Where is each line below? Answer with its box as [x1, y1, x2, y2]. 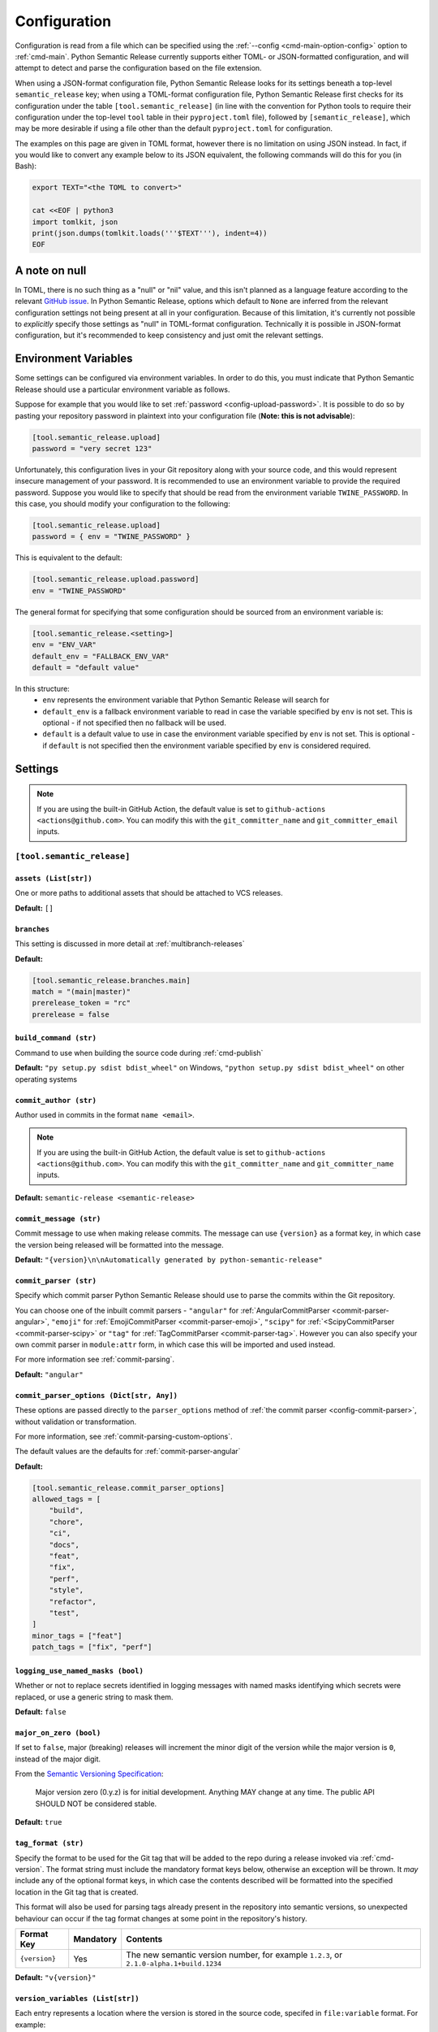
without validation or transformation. [15, 1417, 137, 1426]
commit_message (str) [15, 1214, 101, 1223]
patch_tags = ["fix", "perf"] [32, 1643, 152, 1652]
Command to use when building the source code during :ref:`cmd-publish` [15, 1048, 264, 1057]
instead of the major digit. [15, 1754, 101, 1764]
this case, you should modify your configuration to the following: [15, 499, 230, 509]
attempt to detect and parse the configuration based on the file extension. [15, 63, 263, 73]
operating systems [15, 1074, 77, 1084]
